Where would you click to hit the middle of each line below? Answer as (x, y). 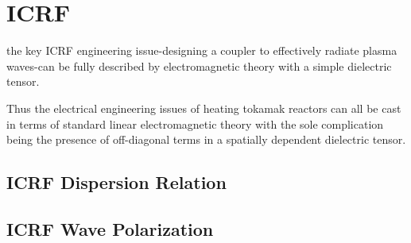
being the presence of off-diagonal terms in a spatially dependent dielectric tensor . (206, 139)
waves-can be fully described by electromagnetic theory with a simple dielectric (199, 66)
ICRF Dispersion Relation (116, 182)
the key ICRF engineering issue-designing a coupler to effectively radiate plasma (202, 50)
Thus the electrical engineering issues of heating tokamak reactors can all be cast (204, 108)
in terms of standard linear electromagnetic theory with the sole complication (195, 123)
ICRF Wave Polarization (110, 228)
